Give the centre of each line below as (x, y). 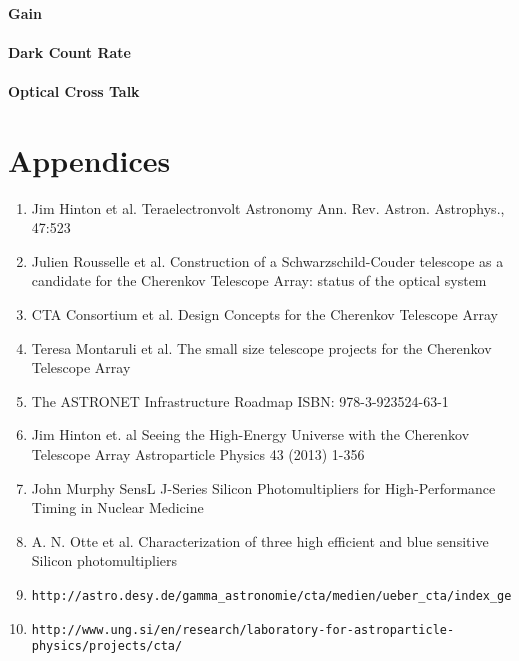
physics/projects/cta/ (107, 646)
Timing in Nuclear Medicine (117, 507)
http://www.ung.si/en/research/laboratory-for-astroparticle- (243, 629)
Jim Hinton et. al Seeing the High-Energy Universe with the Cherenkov (250, 434)
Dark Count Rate (69, 51)
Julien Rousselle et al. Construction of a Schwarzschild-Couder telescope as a (267, 260)
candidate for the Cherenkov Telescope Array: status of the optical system (259, 280)
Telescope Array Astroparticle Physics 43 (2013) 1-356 (198, 454)
